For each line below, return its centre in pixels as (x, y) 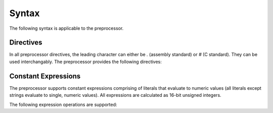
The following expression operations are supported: (63, 104)
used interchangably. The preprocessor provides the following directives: (85, 62)
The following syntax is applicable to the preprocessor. (66, 28)
